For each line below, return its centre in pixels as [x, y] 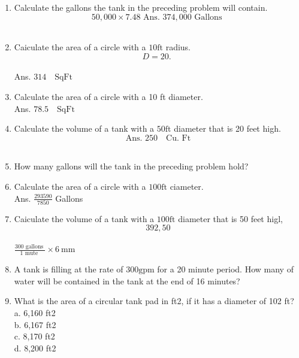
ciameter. [187, 186]
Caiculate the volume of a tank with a [84, 218]
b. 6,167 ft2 [35, 324]
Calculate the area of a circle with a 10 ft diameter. [108, 96]
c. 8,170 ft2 [34, 336]
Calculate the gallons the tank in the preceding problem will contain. [141, 7]
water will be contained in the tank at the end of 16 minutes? [127, 280]
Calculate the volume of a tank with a [84, 128]
